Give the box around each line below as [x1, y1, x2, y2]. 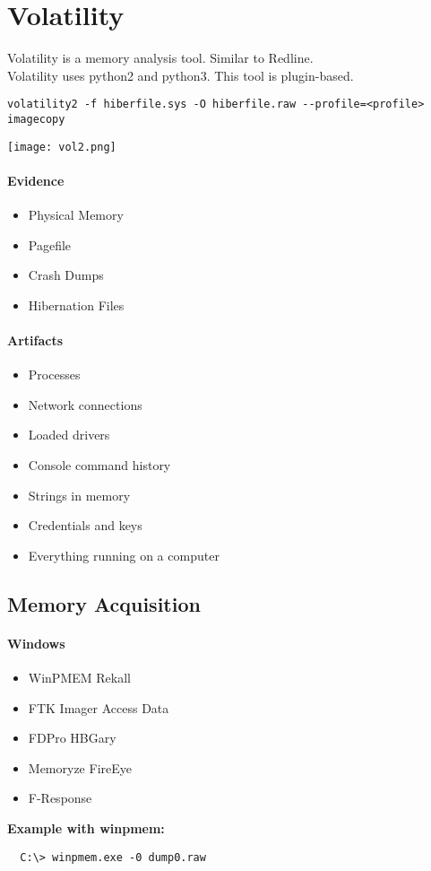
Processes [28, 365, 81, 384]
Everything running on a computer [28, 545, 220, 564]
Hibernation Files [28, 295, 125, 314]
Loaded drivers [28, 425, 110, 444]
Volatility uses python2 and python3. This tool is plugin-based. [7, 65, 354, 84]
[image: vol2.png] [7, 140, 116, 153]
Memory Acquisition [7, 589, 201, 617]
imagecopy [7, 112, 65, 126]
